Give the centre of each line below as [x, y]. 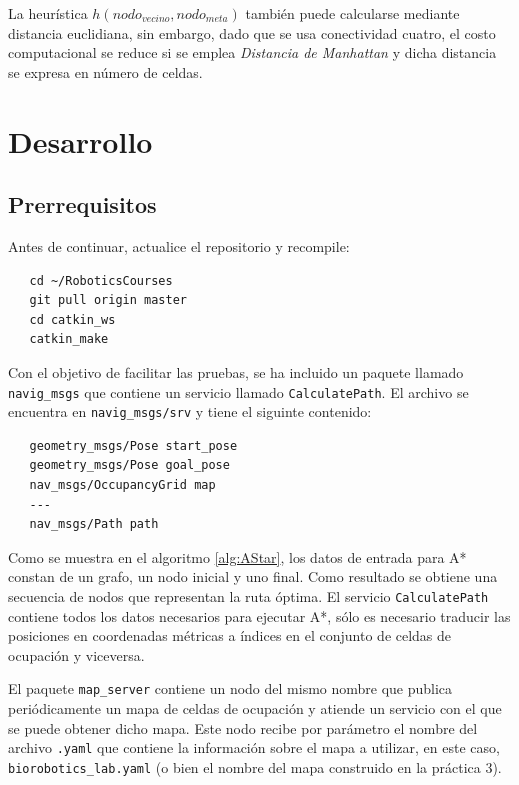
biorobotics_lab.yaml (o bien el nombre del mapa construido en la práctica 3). [255, 766]
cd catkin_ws [72, 319]
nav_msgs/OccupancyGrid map [122, 485]
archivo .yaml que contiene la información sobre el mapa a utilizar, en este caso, [254, 747]
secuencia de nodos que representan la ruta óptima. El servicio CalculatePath [248, 595]
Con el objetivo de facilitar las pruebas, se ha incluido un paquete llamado [236, 371]
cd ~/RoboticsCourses [101, 280]
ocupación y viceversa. [76, 654]
